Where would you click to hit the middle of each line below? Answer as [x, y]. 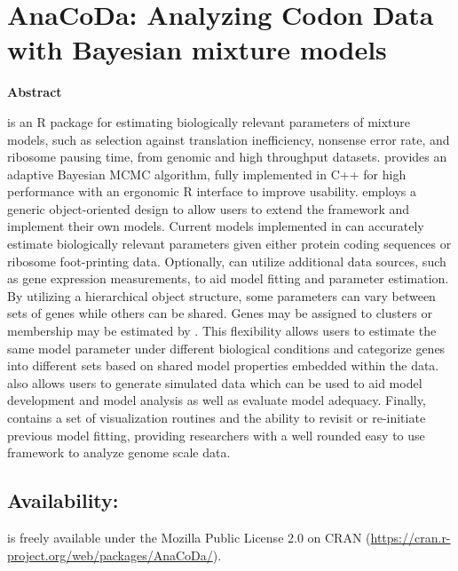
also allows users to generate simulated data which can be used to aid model [215, 382]
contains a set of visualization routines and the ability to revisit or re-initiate [217, 417]
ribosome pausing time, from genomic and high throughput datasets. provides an [227, 157]
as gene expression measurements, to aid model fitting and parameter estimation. [228, 278]
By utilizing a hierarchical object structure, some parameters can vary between [221, 295]
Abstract [35, 92]
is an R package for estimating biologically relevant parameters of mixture [209, 121]
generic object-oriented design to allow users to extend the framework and [209, 208]
